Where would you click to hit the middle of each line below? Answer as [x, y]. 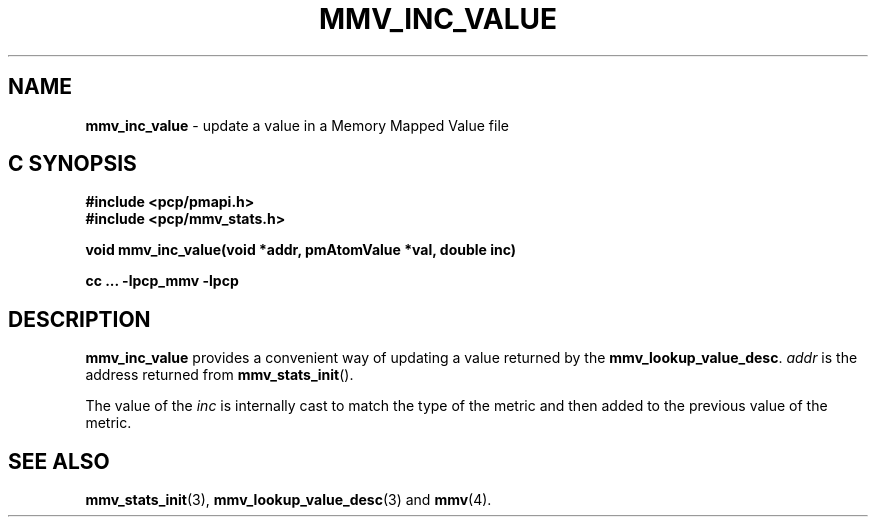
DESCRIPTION [79, 319]
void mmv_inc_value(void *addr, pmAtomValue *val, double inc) [301, 250]
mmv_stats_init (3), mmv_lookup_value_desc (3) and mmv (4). [288, 500]
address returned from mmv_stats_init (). [219, 375]
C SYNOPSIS [72, 164]
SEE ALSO [59, 461]
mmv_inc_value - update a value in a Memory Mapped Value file [297, 125]
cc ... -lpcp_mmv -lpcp [162, 281]
